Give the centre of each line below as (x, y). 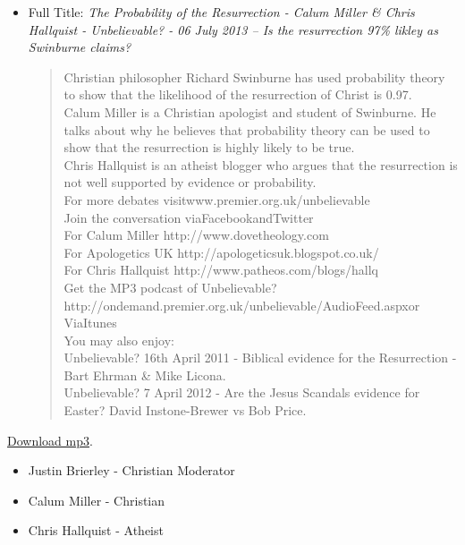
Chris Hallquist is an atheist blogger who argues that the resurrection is (261, 164)
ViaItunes (90, 323)
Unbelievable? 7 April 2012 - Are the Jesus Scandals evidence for (242, 392)
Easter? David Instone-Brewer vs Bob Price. (185, 410)
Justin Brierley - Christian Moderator (131, 470)
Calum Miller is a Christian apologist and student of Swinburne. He (250, 111)
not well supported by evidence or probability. (190, 182)
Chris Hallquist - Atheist (96, 530)
